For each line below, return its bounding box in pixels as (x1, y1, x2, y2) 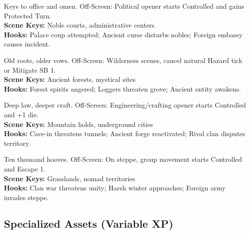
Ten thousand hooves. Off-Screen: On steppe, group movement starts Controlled (4, 154, 242, 164)
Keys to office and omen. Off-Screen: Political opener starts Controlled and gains (4, 1, 244, 11)
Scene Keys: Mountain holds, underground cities (4, 119, 153, 129)
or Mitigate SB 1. (4, 64, 56, 75)
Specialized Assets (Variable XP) (4, 216, 173, 231)
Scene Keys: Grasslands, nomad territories (4, 173, 135, 183)
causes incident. (4, 39, 50, 49)
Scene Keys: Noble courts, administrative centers (4, 20, 155, 30)
